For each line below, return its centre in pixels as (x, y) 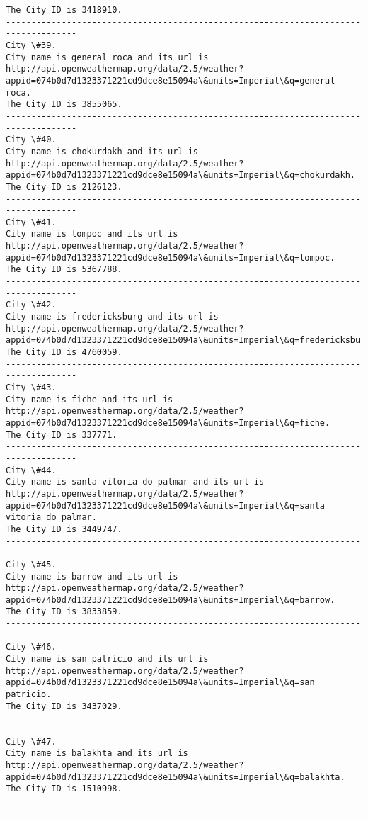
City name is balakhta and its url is (97, 753)
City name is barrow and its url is (92, 576)
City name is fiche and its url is (90, 399)
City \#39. (31, 45)
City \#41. (31, 222)
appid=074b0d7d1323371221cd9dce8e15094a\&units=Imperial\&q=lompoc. (171, 258)
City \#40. (31, 140)
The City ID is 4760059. (64, 352)
